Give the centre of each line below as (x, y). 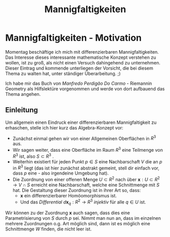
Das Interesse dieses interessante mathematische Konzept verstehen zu (81, 57)
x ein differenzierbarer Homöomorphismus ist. (69, 196)
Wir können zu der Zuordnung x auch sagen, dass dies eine (68, 213)
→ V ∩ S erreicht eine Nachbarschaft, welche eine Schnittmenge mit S (86, 185)
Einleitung (22, 110)
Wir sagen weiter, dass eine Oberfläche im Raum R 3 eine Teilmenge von (88, 150)
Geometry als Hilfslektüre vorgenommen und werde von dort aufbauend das (85, 89)
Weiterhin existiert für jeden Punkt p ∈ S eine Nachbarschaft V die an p (87, 161)
